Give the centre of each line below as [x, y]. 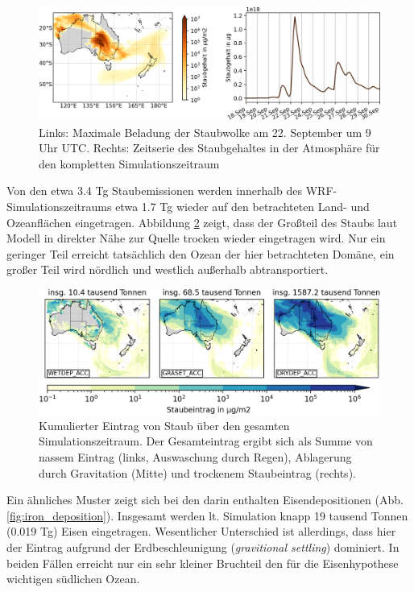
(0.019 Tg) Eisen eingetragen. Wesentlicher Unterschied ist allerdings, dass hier [201, 531]
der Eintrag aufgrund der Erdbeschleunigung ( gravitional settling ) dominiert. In [203, 546]
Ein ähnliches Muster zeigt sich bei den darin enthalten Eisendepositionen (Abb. [205, 500]
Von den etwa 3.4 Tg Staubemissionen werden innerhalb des [155, 190]
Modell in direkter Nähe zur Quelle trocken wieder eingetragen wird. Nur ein [196, 238]
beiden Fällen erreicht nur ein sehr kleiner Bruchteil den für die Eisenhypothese [203, 563]
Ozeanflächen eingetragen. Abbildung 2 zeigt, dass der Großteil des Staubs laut [202, 222]
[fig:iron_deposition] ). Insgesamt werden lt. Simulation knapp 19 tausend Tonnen [207, 515]
